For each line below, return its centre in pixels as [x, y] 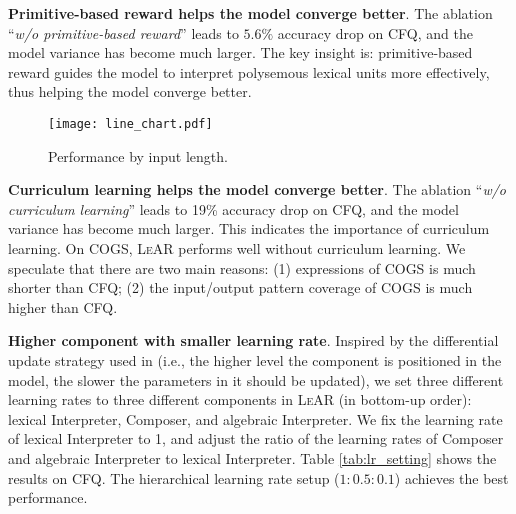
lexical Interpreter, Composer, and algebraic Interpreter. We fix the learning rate [255, 418]
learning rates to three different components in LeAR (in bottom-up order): [240, 399]
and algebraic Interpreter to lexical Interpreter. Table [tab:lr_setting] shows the [252, 457]
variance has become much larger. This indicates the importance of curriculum [249, 228]
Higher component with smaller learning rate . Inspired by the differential [253, 340]
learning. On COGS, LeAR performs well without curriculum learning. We [237, 248]
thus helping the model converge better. [130, 91]
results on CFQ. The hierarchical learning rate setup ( [174, 477]
